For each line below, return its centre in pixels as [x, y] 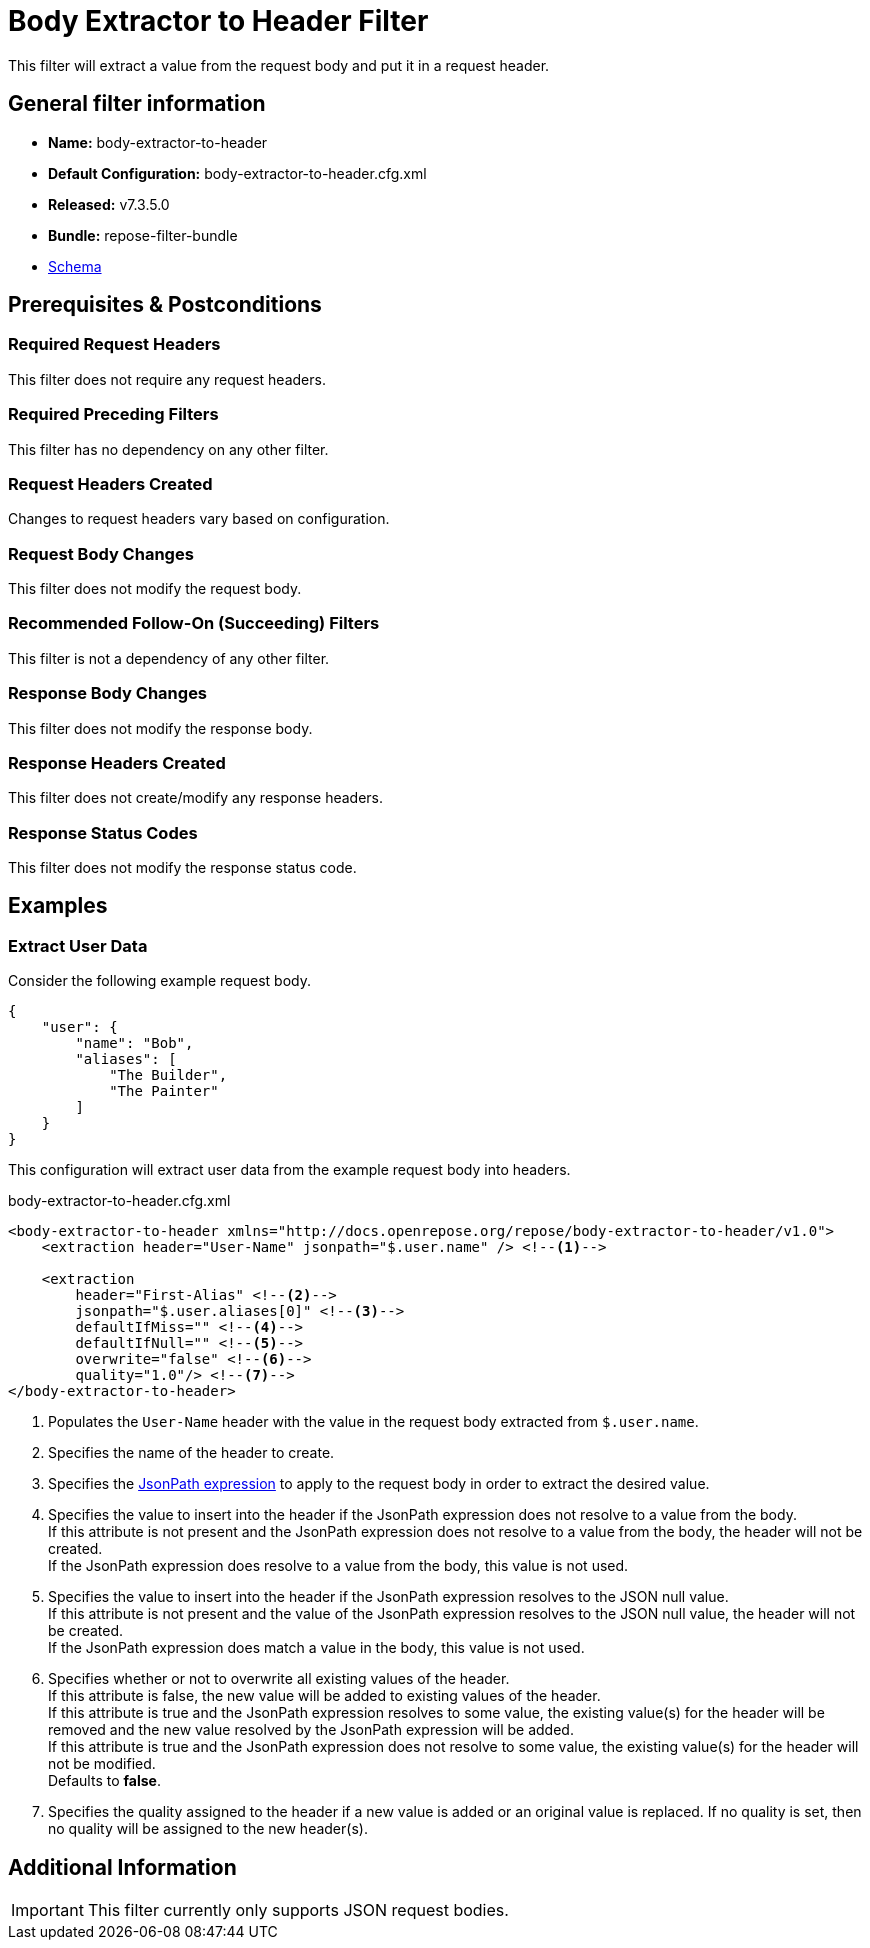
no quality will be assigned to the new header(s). [208, 1829]
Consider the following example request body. [159, 981]
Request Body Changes [101, 553]
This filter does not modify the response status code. [182, 868]
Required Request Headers [114, 344]
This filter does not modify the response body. [160, 728]
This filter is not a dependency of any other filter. [169, 658]
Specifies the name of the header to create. [191, 1453]
